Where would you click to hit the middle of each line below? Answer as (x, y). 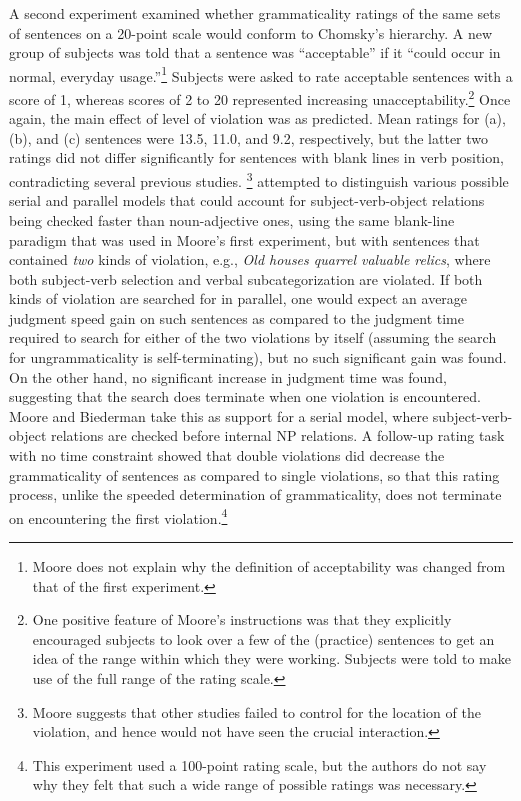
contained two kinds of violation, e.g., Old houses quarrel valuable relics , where (250, 259)
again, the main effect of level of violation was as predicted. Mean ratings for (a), (257, 118)
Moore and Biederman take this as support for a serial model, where (219, 415)
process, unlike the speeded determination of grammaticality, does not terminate (255, 494)
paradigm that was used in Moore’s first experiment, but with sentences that (244, 239)
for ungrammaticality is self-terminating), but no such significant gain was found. (258, 357)
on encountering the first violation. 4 (118, 516)
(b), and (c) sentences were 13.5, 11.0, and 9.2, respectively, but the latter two (249, 137)
